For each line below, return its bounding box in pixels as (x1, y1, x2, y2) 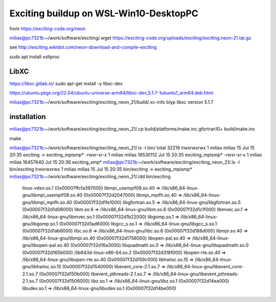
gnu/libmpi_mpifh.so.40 (22, 199, 73, 205)
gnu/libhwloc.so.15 (22, 264, 61, 270)
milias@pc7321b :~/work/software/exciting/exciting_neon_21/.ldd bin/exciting (9, 173, 171, 179)
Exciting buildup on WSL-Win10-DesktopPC (9, 8, 199, 19)
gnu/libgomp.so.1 (22, 221, 58, 227)
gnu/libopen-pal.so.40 (22, 242, 70, 248)
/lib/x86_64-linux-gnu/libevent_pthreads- (152, 271, 240, 277)
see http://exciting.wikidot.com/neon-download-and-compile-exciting (9, 44, 157, 51)
